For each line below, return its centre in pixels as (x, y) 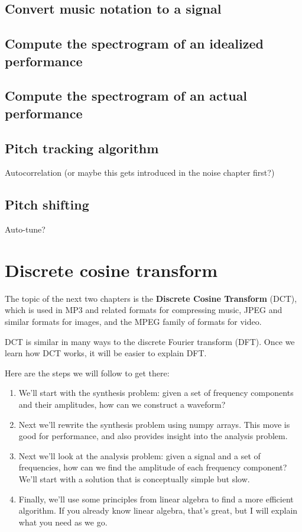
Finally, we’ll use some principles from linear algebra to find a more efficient (156, 499)
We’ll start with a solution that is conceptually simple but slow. (134, 478)
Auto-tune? (25, 229)
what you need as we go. (63, 522)
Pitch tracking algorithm (82, 148)
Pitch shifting (47, 204)
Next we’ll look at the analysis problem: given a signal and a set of (139, 455)
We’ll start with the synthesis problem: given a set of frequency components (156, 393)
